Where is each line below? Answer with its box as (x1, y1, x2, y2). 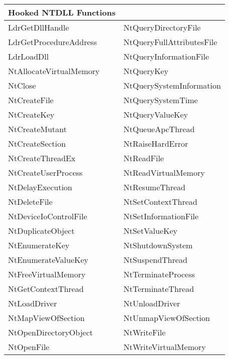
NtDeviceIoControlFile (8, 210, 87, 222)
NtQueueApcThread (123, 123, 195, 135)
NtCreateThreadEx (8, 152, 76, 164)
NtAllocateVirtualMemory (8, 65, 100, 77)
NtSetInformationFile (123, 210, 199, 222)
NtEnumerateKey (8, 239, 70, 251)
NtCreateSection (8, 138, 66, 149)
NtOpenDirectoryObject (8, 326, 93, 338)
